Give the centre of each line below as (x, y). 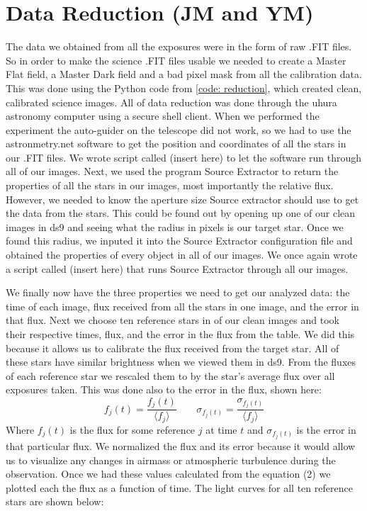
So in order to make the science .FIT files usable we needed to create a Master (176, 60)
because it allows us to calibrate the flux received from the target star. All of (173, 348)
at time (221, 429)
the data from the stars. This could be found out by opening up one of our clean (181, 213)
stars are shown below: (55, 501)
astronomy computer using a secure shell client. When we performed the (163, 116)
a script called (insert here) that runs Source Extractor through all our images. (177, 268)
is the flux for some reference (132, 429)
